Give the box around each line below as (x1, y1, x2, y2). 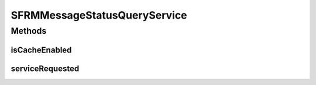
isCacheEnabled (11, 45, 72, 55)
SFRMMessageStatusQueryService (11, 9, 187, 22)
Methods (11, 26, 47, 36)
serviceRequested (11, 63, 80, 73)
